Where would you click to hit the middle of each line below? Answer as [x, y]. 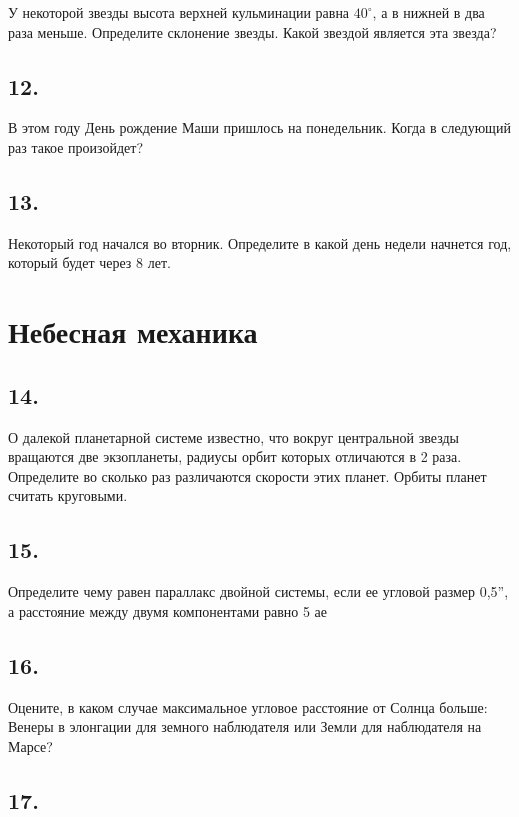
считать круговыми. [68, 495]
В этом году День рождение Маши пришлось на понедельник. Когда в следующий [259, 127]
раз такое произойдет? [76, 146]
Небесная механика [133, 331]
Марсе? [30, 745]
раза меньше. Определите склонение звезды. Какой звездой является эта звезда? [252, 31]
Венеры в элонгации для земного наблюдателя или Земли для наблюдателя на [245, 726]
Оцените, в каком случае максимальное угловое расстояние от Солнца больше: [248, 706]
